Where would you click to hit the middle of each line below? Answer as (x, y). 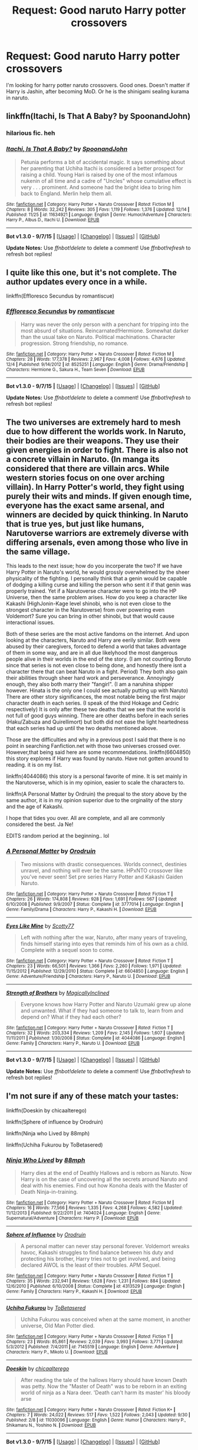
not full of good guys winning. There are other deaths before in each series (97, 716)
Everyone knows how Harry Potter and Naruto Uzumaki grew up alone (106, 1004)
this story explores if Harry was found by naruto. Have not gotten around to (98, 758)
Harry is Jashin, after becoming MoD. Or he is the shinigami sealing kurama (98, 91)
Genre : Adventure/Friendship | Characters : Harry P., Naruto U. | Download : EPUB (88, 976)
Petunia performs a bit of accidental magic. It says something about (103, 162)
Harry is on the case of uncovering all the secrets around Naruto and (104, 1179)
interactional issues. (30, 622)
